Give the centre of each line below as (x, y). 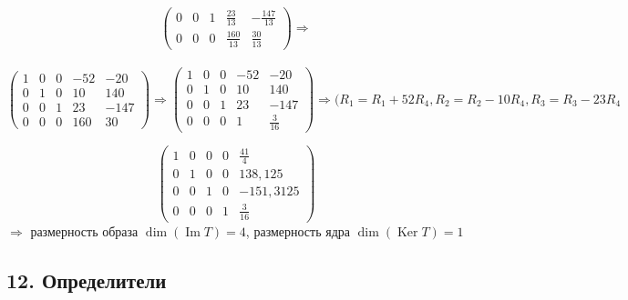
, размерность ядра (298, 230)
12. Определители (87, 280)
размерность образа (84, 230)
